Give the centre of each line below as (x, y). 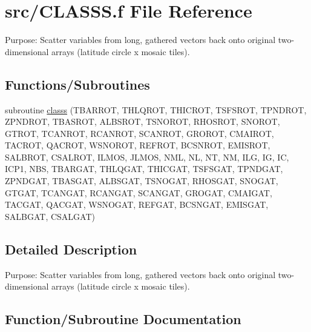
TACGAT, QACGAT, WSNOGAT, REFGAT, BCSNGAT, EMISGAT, (137, 204)
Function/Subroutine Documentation (123, 319)
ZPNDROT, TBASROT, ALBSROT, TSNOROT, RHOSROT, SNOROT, (142, 121)
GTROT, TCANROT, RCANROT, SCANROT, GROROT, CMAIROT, (139, 133)
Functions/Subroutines (77, 84)
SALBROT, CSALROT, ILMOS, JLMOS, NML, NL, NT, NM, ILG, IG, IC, (147, 157)
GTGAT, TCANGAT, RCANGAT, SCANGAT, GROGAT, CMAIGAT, (139, 192)
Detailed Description (71, 249)
